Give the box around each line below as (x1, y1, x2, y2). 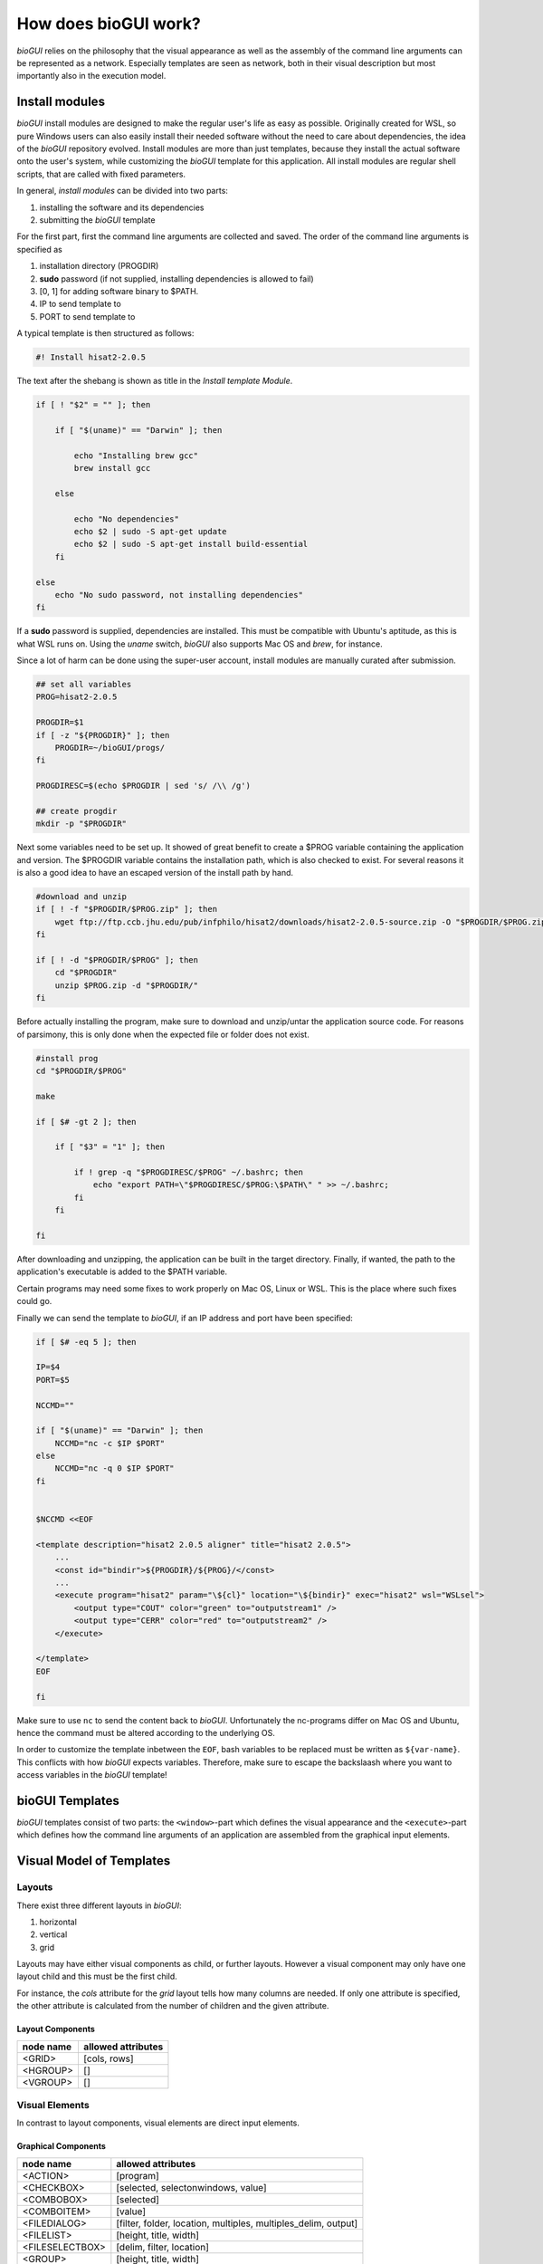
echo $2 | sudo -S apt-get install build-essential (73, 539, 309, 550)
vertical (39, 1929, 68, 1940)
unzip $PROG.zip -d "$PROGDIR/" (54, 980, 199, 991)
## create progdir (35, 806, 118, 816)
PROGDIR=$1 (35, 717, 84, 728)
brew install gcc (73, 463, 151, 473)
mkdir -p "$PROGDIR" (35, 819, 127, 829)
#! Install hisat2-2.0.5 (35, 352, 147, 362)
